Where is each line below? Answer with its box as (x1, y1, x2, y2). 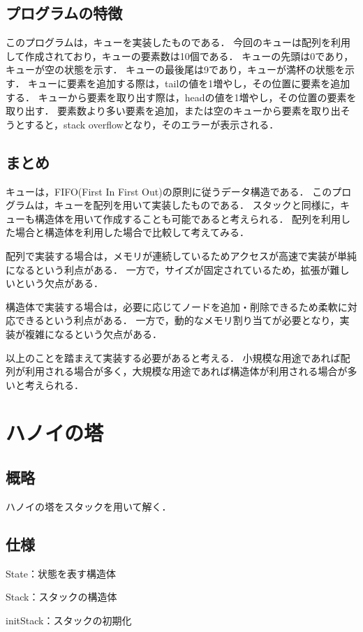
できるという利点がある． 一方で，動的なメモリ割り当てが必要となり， (15, 313, 340, 328)
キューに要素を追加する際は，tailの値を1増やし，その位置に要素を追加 (28, 75, 350, 90)
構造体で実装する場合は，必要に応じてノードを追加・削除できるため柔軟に (6, 299, 348, 314)
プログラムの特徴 (6, 2, 123, 24)
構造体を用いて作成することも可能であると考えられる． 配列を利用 (34, 211, 341, 226)
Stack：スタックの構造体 (6, 589, 117, 604)
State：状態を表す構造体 (6, 566, 116, 580)
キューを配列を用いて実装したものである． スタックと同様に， (54, 198, 340, 212)
